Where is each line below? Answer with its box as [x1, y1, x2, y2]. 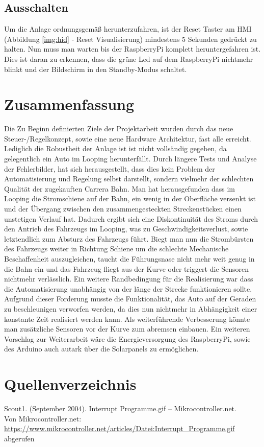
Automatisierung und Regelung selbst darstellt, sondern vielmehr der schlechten [4, 173, 254, 184]
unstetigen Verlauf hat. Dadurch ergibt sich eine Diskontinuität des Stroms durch [4, 213, 258, 224]
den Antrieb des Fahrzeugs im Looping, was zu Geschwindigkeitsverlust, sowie [4, 223, 248, 234]
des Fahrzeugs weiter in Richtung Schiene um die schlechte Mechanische [4, 243, 229, 254]
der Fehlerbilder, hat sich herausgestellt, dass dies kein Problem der [4, 163, 215, 174]
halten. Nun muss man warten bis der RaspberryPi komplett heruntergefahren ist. [4, 43, 261, 54]
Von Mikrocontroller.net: [4, 413, 82, 424]
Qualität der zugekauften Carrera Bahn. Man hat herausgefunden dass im [4, 183, 235, 194]
